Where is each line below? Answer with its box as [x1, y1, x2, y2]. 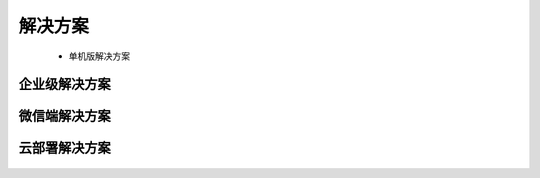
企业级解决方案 [18, 76, 111, 93]
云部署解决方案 [18, 140, 111, 157]
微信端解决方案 [18, 108, 111, 125]
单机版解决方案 [68, 50, 130, 62]
